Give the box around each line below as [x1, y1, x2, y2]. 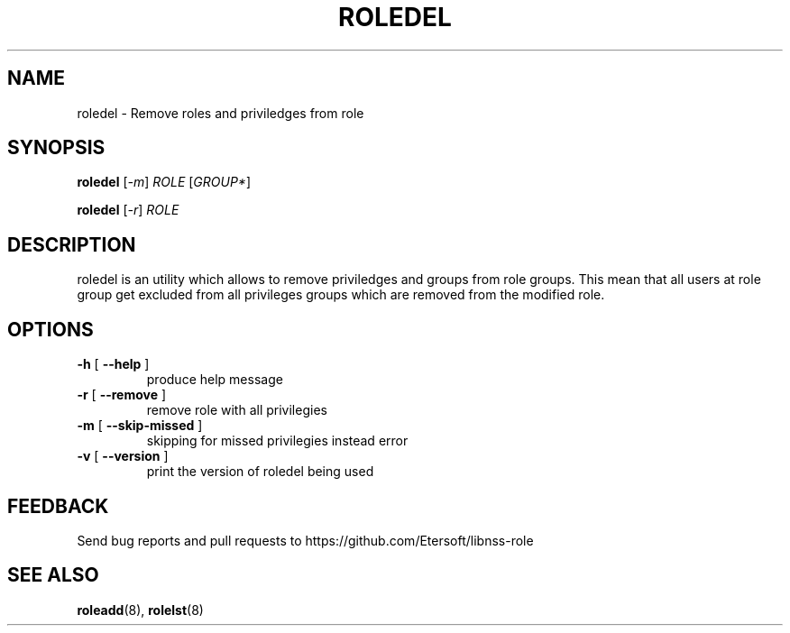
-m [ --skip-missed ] [77, 417, 203, 434]
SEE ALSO [7, 564, 99, 587]
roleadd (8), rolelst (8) [77, 601, 204, 618]
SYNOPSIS [7, 136, 106, 160]
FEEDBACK [7, 494, 109, 518]
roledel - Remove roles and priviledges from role [77, 105, 364, 121]
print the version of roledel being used [146, 463, 374, 480]
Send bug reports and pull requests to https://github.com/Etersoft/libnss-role [77, 532, 534, 548]
